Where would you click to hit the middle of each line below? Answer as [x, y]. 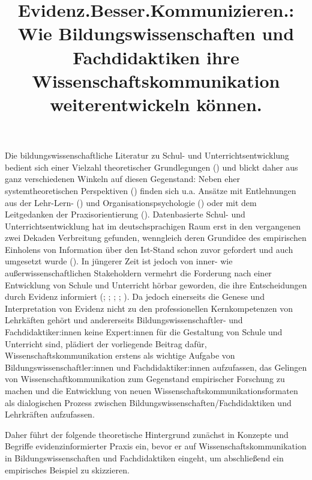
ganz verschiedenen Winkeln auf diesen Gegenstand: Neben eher [123, 179]
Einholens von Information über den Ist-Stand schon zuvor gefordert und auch [149, 249]
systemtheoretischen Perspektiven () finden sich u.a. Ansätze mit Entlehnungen [151, 190]
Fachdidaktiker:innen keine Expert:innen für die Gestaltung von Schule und [144, 332]
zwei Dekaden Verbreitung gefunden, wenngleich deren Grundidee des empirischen [156, 238]
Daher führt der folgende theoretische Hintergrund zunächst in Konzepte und [147, 434]
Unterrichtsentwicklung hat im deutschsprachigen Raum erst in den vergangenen [153, 226]
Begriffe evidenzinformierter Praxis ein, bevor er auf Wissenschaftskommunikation [156, 446]
